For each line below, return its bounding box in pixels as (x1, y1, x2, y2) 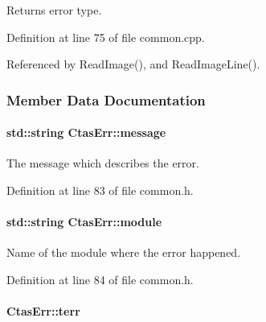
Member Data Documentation (6, 89, 206, 109)
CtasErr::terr (6, 303, 80, 320)
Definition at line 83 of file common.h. (6, 182, 194, 199)
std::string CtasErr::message (6, 124, 166, 141)
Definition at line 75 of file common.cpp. (6, 28, 205, 45)
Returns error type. (6, 2, 102, 18)
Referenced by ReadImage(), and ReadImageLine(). (6, 56, 260, 72)
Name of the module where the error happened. (6, 244, 241, 261)
